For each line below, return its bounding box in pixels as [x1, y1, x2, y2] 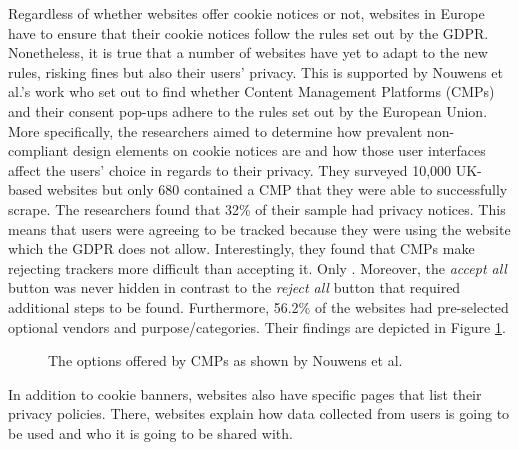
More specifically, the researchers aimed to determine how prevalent [8, 120, 423, 141]
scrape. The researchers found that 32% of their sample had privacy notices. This [8, 198, 506, 219]
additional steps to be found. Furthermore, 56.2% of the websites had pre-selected [8, 296, 509, 317]
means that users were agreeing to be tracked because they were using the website [8, 218, 511, 239]
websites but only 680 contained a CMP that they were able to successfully [46, 179, 508, 200]
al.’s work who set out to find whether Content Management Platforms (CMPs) [8, 81, 495, 102]
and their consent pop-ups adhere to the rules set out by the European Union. [8, 100, 488, 121]
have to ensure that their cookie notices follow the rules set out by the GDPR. [8, 22, 489, 43]
